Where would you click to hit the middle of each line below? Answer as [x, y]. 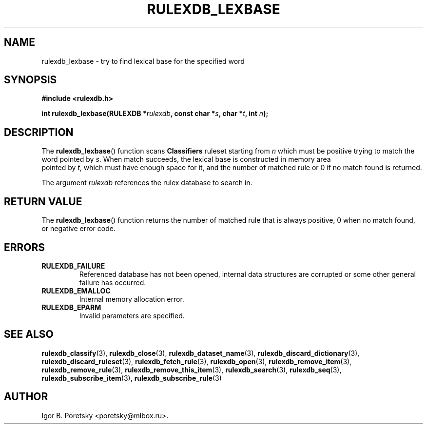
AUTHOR [26, 397]
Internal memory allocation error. [132, 299]
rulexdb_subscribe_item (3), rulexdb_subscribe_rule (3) [132, 378]
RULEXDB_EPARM [71, 307]
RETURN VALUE [43, 201]
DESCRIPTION [39, 132]
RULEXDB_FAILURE [73, 266]
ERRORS [25, 247]
